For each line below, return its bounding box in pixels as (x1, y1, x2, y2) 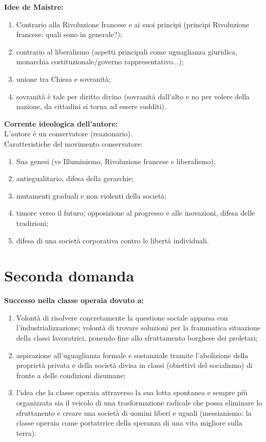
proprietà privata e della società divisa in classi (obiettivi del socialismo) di (16, 360, 253, 370)
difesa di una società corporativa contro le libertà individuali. (16, 235, 209, 245)
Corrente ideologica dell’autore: (4, 118, 118, 129)
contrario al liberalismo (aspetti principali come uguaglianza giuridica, (16, 46, 237, 57)
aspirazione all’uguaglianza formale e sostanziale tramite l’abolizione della (16, 349, 249, 360)
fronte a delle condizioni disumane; (16, 369, 126, 380)
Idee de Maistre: (4, 2, 64, 12)
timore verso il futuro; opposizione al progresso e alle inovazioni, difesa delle (16, 207, 255, 218)
